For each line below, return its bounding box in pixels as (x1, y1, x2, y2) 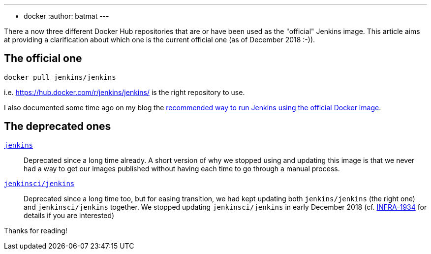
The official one (4, 52, 82, 65)
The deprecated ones (4, 120, 111, 133)
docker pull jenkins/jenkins (4, 73, 116, 81)
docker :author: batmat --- (24, 12, 109, 20)
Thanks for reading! (4, 226, 67, 235)
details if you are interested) (24, 211, 115, 220)
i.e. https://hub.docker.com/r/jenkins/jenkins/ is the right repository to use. (4, 88, 245, 96)
